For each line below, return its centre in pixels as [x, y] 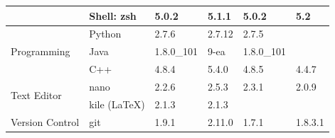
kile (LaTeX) [117, 104]
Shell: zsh [113, 15]
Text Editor [36, 95]
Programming [41, 51]
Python [105, 34]
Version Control [45, 121]
